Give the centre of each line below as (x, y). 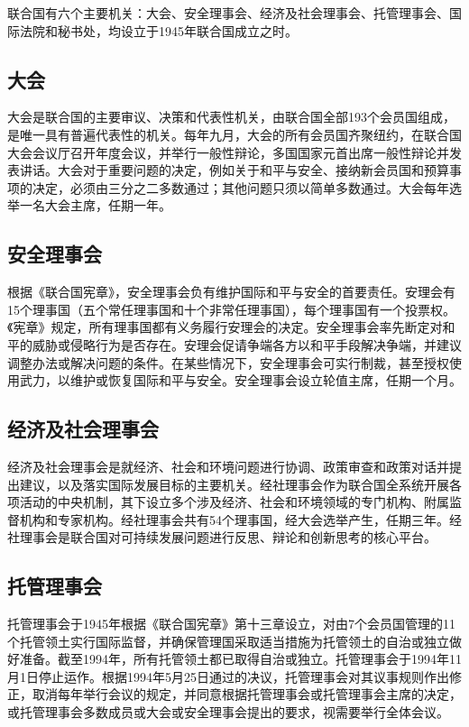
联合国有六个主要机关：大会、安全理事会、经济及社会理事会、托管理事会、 (228, 13)
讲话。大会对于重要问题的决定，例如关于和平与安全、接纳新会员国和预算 (234, 170)
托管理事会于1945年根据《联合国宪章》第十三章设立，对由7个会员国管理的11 (231, 624)
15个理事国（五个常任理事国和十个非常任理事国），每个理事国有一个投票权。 (231, 309)
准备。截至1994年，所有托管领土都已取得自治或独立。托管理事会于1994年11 (240, 659)
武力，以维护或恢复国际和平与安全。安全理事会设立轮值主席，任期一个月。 (240, 380)
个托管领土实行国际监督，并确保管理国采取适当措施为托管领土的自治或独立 (228, 641)
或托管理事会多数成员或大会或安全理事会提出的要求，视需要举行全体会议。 (228, 712)
